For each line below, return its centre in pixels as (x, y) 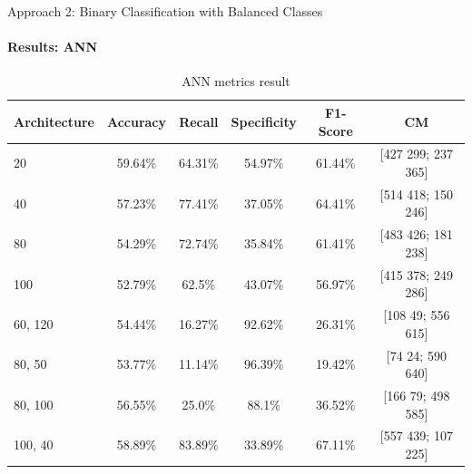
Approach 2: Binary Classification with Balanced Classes (165, 11)
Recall (199, 121)
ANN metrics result (236, 81)
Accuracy (137, 121)
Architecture (54, 121)
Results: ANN (53, 47)
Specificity (264, 121)
